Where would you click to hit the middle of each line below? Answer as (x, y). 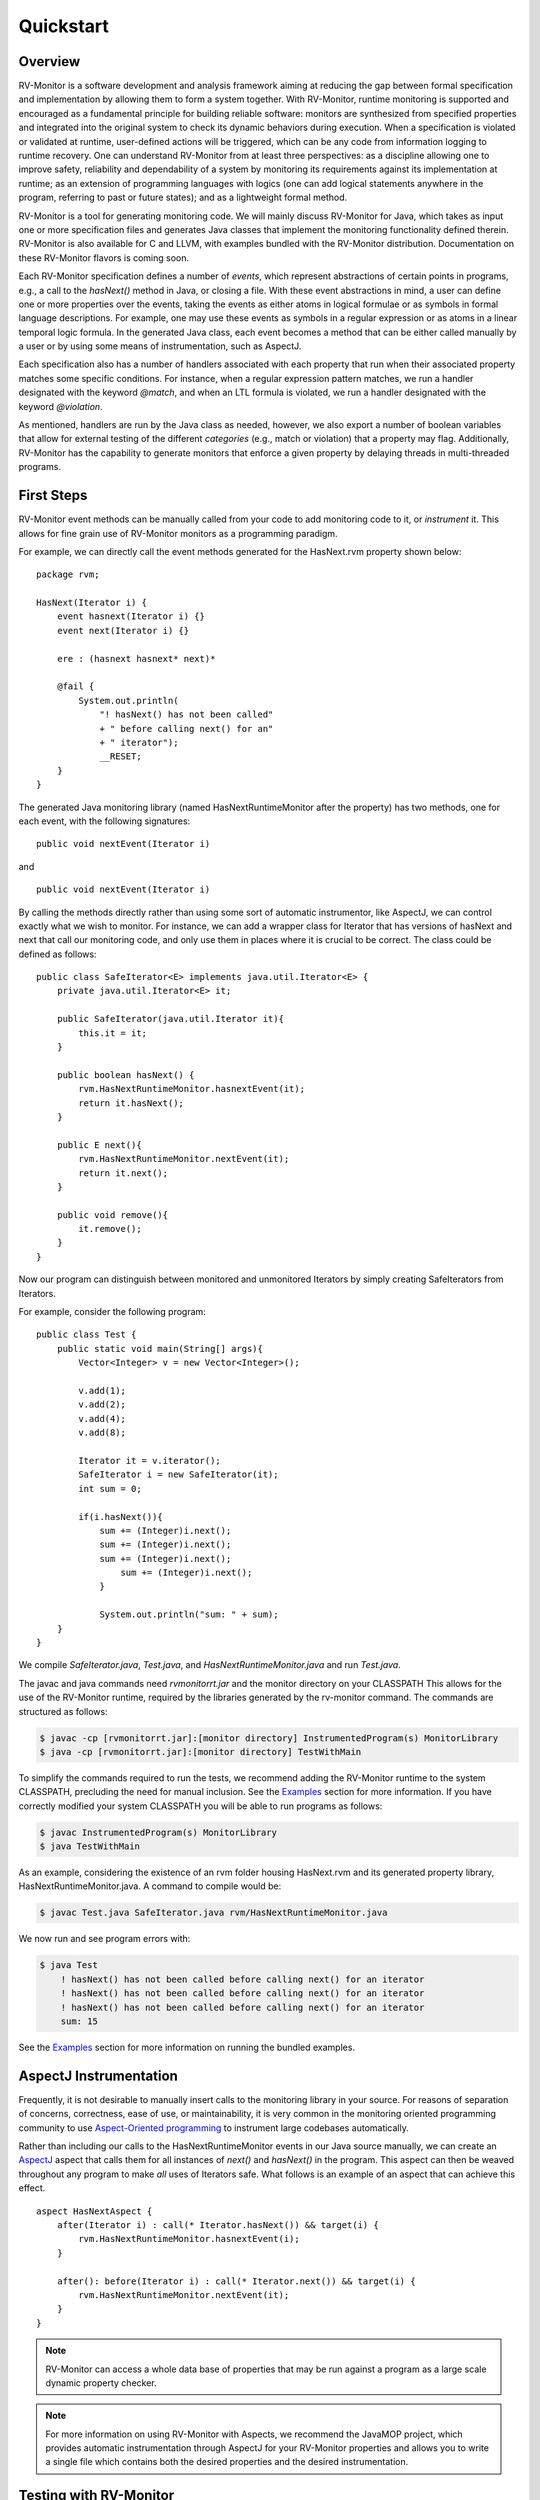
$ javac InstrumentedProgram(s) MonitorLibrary (158, 1832)
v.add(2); (102, 1404)
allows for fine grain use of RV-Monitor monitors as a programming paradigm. (178, 533)
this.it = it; (113, 1033)
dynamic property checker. (101, 2382)
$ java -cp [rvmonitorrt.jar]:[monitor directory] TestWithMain (200, 1751)
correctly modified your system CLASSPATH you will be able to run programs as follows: (200, 1806)
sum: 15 (79, 2021)
